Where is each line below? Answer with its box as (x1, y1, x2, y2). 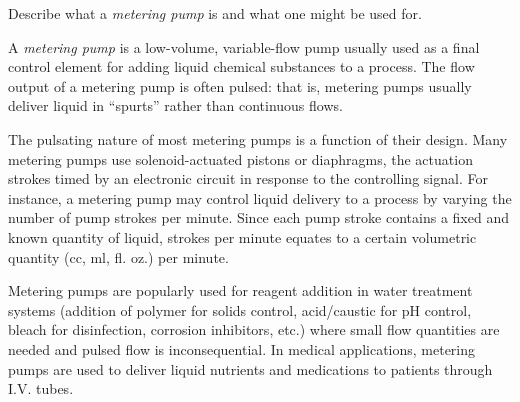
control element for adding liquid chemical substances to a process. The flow (8, 56, 475, 77)
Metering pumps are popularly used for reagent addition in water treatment (8, 280, 473, 301)
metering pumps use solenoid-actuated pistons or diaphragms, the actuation (8, 148, 473, 169)
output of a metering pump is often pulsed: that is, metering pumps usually (8, 75, 472, 96)
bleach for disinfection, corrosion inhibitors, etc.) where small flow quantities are (8, 319, 500, 340)
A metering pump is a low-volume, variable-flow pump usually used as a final (8, 36, 480, 57)
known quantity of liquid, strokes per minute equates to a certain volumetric (8, 226, 477, 247)
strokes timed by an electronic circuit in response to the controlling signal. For (8, 168, 488, 189)
